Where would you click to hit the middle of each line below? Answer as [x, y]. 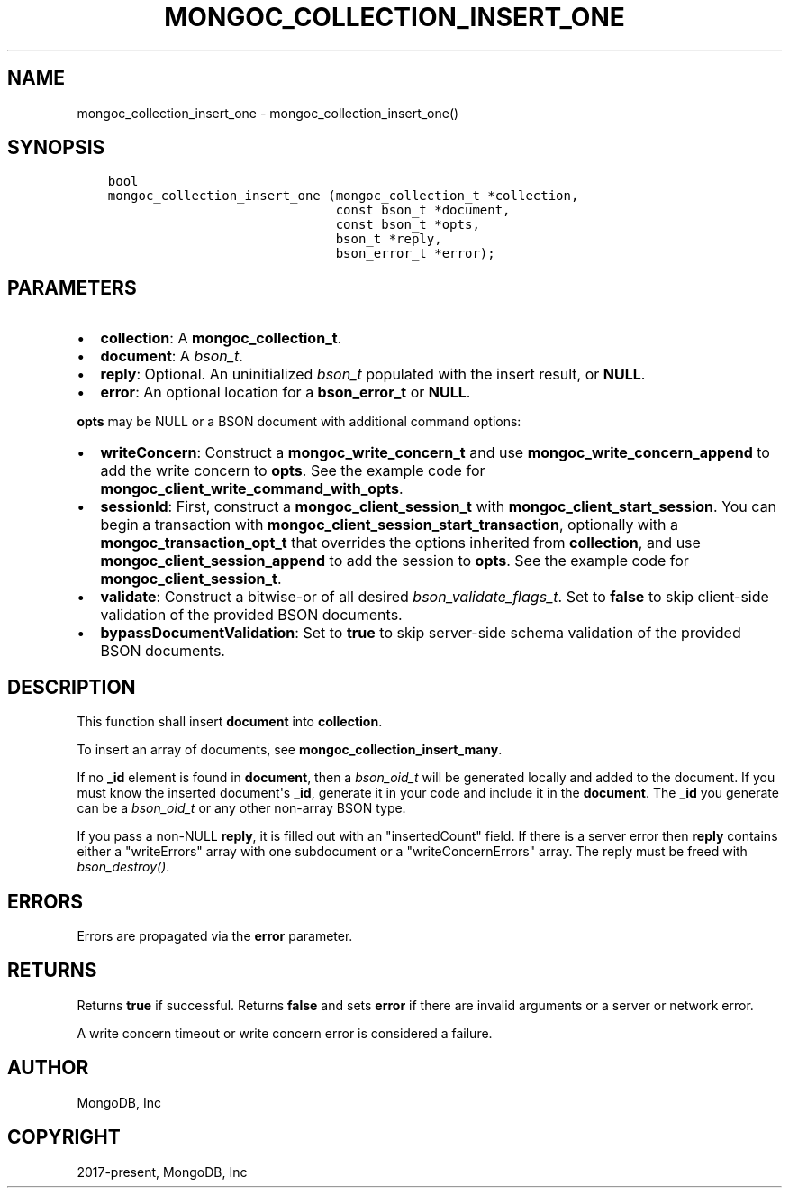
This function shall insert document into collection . [230, 722]
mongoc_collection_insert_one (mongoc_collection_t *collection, [343, 196]
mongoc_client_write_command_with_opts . [252, 489]
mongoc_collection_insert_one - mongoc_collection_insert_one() [268, 113]
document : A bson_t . [172, 356]
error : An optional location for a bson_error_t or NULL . [286, 392]
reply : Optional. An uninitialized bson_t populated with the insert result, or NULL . [373, 374]
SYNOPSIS [56, 148]
